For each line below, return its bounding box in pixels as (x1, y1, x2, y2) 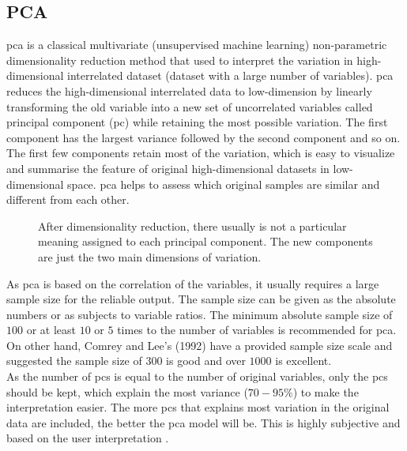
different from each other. (6, 191, 130, 208)
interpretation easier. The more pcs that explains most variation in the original (6, 399, 390, 415)
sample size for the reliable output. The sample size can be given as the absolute (6, 291, 396, 307)
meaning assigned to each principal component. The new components (38, 233, 373, 250)
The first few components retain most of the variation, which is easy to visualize (6, 145, 395, 161)
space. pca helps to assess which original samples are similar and (67, 175, 380, 192)
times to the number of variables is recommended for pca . (117, 321, 397, 338)
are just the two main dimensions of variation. (38, 248, 262, 265)
